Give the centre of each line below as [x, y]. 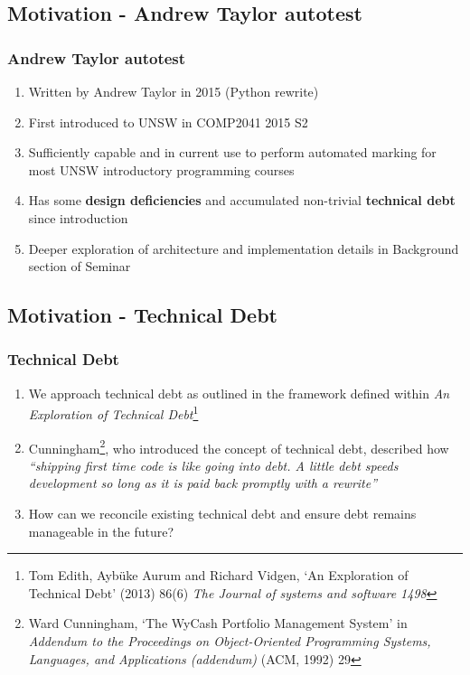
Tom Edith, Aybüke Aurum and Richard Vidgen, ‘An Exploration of [218, 575]
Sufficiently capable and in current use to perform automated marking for [232, 152]
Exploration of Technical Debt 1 [113, 412]
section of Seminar [80, 266]
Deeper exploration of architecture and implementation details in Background [244, 248]
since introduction [78, 217]
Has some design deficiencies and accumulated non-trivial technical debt [242, 200]
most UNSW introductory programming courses [161, 169]
